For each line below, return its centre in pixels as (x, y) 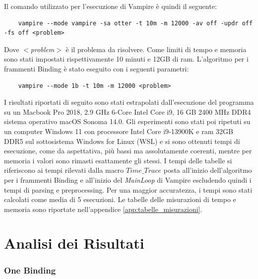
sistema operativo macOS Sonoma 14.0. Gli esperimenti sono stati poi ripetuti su (127, 121)
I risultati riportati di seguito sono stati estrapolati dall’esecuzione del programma (129, 102)
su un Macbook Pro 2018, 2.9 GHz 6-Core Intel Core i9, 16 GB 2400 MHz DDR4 (128, 111)
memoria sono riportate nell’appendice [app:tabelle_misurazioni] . (103, 209)
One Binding (30, 270)
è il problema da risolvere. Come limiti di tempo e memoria (156, 49)
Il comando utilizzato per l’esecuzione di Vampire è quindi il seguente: (110, 6)
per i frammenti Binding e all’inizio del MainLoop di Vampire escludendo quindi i (128, 179)
